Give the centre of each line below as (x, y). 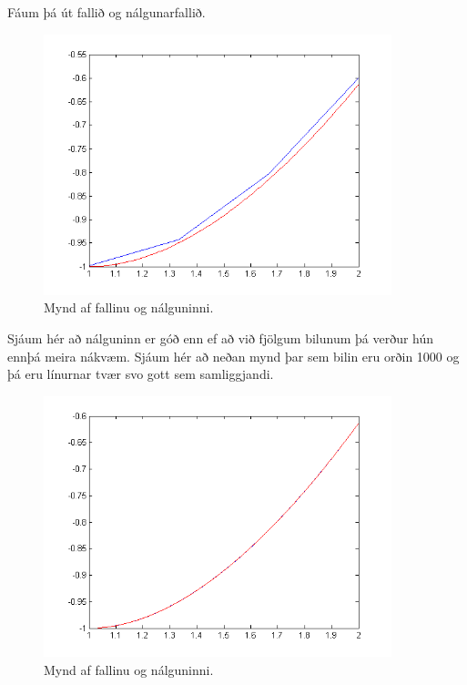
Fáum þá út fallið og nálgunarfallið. (107, 12)
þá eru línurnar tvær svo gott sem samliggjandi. (141, 374)
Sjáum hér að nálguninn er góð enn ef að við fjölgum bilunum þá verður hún (221, 337)
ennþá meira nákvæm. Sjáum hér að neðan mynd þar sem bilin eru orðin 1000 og (233, 356)
